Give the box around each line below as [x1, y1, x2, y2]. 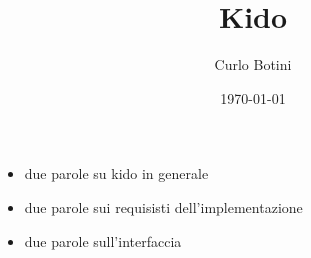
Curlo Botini [214, 54, 292, 75]
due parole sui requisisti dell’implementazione [24, 196, 303, 217]
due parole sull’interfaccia [24, 230, 182, 251]
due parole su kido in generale [24, 163, 209, 184]
